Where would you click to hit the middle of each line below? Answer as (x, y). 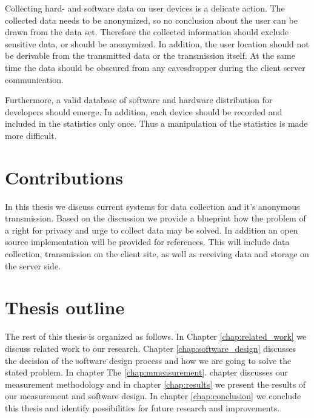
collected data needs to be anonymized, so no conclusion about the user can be (151, 20)
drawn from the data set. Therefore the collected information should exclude (147, 32)
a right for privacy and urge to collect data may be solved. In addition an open (152, 230)
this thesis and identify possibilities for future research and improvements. (142, 407)
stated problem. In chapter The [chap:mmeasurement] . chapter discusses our (146, 372)
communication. (34, 79)
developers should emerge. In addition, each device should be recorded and (144, 111)
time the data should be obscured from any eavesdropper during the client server (155, 67)
